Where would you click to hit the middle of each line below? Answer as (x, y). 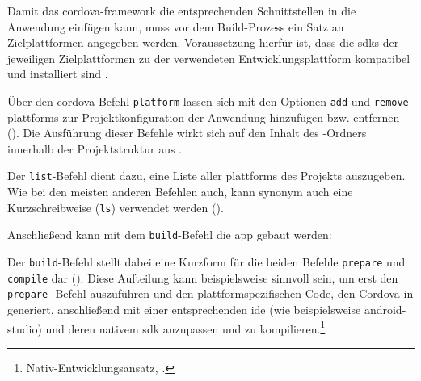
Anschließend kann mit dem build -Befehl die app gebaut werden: (170, 234)
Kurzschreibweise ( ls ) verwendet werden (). (116, 207)
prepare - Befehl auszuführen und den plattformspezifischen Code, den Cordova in (210, 293)
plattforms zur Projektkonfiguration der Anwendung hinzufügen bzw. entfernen (204, 117)
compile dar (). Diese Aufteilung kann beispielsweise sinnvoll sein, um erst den (203, 277)
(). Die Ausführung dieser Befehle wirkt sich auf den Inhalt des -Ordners (187, 133)
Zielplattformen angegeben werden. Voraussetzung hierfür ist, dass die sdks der (203, 42)
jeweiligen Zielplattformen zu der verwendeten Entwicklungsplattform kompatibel (209, 58)
